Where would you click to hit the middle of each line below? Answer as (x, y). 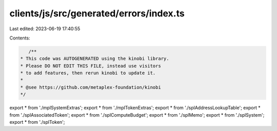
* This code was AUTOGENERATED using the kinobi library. (95, 59)
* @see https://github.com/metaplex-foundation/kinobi (91, 87)
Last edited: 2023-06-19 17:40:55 (45, 29)
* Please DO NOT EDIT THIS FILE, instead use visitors (91, 66)
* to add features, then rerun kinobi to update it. (88, 73)
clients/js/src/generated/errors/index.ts (97, 13)
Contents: (20, 38)
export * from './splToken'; (37, 122)
